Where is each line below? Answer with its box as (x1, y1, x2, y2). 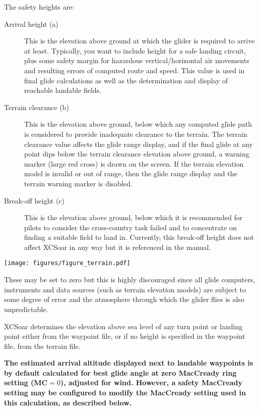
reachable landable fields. (24, 85, 101, 95)
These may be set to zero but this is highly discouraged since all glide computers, (4, 274, 255, 285)
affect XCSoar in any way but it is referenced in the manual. (24, 241, 211, 252)
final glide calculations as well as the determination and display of (24, 75, 228, 85)
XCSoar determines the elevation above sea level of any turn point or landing (4, 321, 243, 331)
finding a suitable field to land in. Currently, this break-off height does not (24, 232, 254, 242)
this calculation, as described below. (4, 397, 132, 407)
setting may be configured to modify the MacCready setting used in (4, 387, 246, 398)
